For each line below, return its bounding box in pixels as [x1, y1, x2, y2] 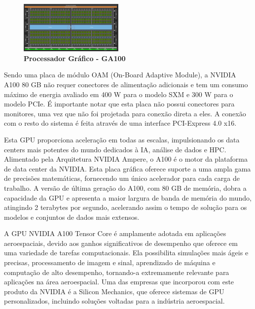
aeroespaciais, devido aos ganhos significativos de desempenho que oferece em [4, 238, 238, 248]
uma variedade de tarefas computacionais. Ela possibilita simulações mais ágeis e [4, 247, 249, 258]
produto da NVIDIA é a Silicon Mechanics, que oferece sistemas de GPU [4, 286, 224, 296]
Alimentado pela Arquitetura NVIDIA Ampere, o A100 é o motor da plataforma [4, 154, 248, 164]
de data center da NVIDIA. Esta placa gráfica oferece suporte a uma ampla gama [4, 163, 251, 173]
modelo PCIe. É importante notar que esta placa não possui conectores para [4, 99, 235, 109]
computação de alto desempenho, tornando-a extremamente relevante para [4, 267, 229, 277]
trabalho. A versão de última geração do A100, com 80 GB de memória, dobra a [4, 182, 247, 193]
